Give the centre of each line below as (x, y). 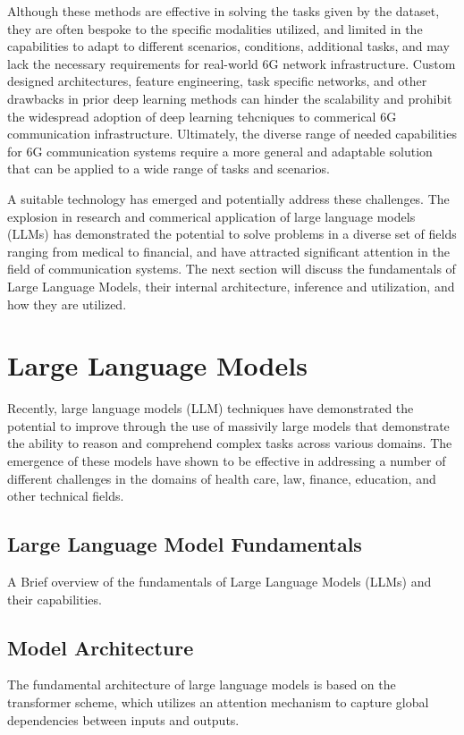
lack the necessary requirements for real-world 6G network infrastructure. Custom (232, 63)
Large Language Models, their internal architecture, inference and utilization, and (231, 286)
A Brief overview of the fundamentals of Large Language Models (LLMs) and (219, 581)
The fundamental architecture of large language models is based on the (202, 684)
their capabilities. (55, 599)
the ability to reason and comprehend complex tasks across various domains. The (230, 443)
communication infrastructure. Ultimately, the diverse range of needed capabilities (232, 134)
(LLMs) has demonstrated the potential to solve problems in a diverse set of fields (232, 234)
